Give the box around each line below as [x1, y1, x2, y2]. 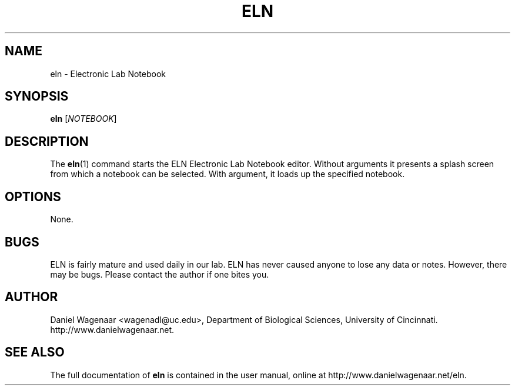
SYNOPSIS [5, 89, 69, 104]
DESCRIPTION [5, 134, 89, 149]
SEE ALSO [5, 345, 65, 360]
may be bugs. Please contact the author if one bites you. [50, 269, 269, 279]
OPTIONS [5, 189, 61, 204]
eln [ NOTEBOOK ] [50, 114, 117, 124]
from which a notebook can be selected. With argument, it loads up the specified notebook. [50, 169, 405, 179]
